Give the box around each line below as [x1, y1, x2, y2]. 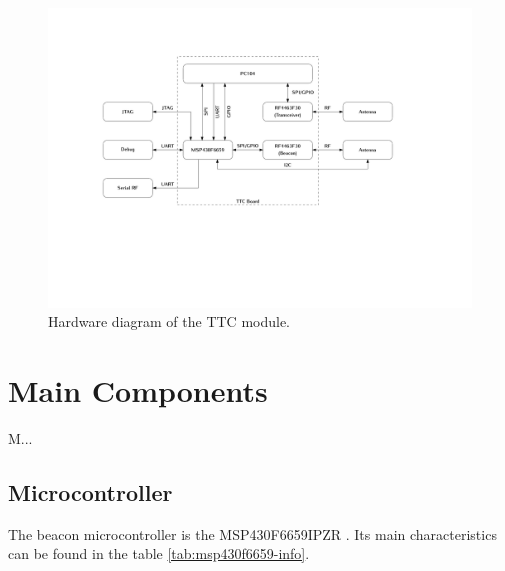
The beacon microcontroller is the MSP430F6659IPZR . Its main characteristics [8, 523, 497, 544]
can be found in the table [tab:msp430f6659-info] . [8, 543, 310, 564]
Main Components [8, 370, 268, 411]
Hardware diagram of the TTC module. [48, 311, 291, 332]
